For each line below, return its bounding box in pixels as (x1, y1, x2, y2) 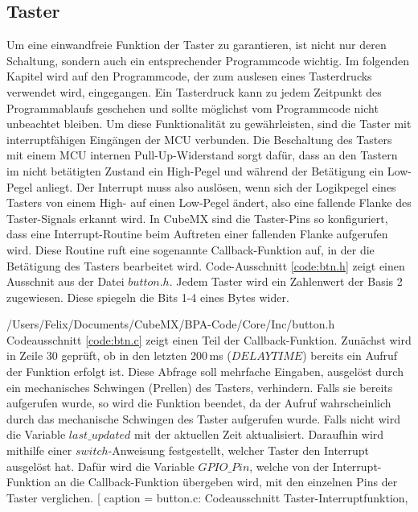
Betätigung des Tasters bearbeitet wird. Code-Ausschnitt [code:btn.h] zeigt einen (6, 257, 405, 274)
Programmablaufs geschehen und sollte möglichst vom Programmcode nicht (6, 99, 379, 116)
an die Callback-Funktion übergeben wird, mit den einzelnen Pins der (54, 473, 398, 490)
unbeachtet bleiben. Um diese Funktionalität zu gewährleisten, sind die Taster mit (6, 115, 412, 132)
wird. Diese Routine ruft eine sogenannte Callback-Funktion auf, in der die (6, 241, 375, 258)
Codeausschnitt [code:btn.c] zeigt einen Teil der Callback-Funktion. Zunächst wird (6, 331, 412, 348)
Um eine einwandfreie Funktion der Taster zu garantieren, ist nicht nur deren (6, 36, 387, 53)
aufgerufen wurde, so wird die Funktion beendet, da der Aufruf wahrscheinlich (6, 394, 391, 411)
